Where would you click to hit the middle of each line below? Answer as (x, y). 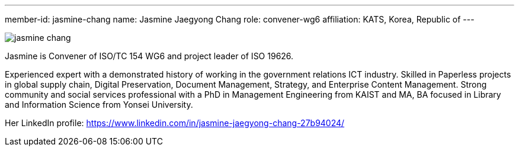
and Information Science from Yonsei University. (99, 105)
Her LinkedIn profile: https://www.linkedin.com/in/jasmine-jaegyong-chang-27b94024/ (175, 123)
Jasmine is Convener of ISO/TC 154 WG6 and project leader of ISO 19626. (149, 56)
